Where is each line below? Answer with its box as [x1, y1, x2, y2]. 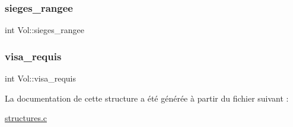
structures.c [5, 112, 47, 124]
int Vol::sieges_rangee [5, 24, 84, 36]
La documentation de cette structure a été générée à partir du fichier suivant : [5, 92, 289, 104]
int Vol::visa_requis [5, 72, 76, 84]
